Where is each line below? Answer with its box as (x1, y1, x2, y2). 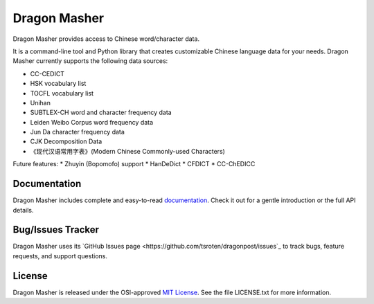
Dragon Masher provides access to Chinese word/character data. (12, 35, 200, 43)
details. (12, 206, 34, 214)
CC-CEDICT (30, 69, 65, 78)
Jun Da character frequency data (30, 128, 125, 136)
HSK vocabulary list (30, 80, 87, 88)
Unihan (30, 98, 51, 107)
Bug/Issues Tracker (12, 224, 100, 235)
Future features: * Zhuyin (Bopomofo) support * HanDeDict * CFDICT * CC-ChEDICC (12, 160, 256, 168)
